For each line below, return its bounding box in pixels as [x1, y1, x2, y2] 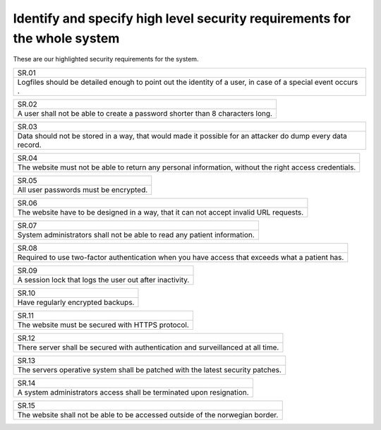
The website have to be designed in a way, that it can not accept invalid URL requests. [17, 207, 304, 217]
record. [17, 140, 42, 150]
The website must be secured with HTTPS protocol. [17, 320, 190, 330]
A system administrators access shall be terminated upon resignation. [17, 387, 250, 397]
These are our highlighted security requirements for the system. [13, 55, 199, 64]
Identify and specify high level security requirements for [13, 11, 351, 26]
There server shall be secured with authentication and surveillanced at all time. [17, 342, 279, 352]
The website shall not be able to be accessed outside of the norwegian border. [17, 410, 279, 419]
